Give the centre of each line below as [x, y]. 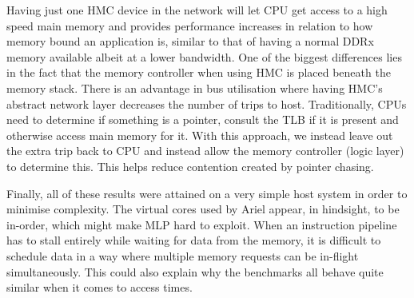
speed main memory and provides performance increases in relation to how [190, 25]
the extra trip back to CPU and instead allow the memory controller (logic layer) [205, 151]
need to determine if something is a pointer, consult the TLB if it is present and [203, 119]
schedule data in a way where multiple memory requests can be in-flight [183, 255]
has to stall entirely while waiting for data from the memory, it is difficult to [194, 240]
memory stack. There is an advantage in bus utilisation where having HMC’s [195, 87]
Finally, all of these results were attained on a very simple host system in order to [207, 193]
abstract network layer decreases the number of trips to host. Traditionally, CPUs [207, 103]
